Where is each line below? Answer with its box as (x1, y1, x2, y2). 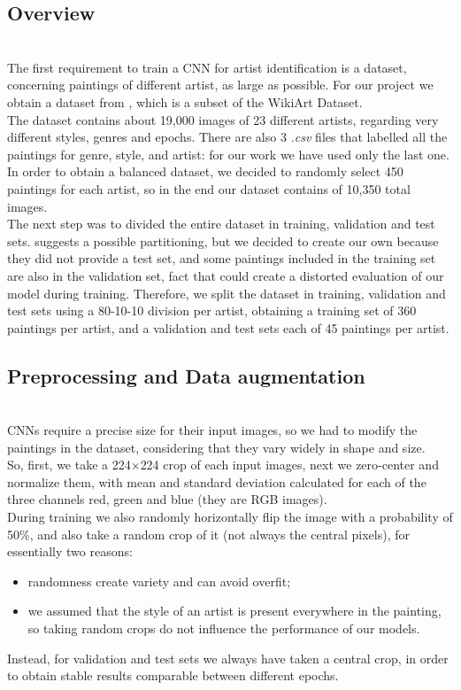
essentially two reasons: (7, 542, 133, 561)
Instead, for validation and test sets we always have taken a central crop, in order (7, 648, 449, 667)
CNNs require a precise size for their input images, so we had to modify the (7, 421, 418, 439)
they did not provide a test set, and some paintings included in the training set (7, 249, 436, 267)
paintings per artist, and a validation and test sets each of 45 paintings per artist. (7, 318, 449, 337)
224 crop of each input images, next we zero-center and (140, 455, 439, 474)
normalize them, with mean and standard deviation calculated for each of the (7, 472, 426, 491)
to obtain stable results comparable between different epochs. (7, 666, 339, 685)
